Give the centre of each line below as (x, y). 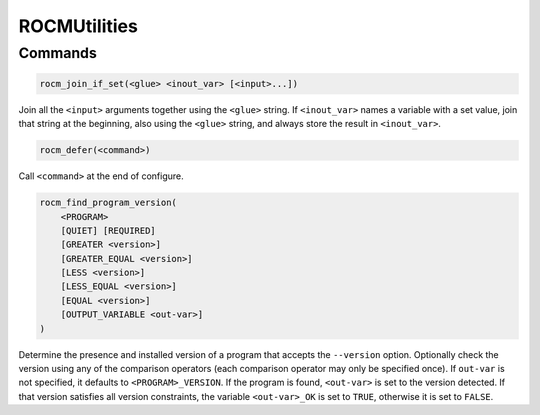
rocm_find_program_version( (108, 203)
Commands (57, 53)
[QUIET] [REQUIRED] (108, 230)
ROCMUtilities (78, 26)
